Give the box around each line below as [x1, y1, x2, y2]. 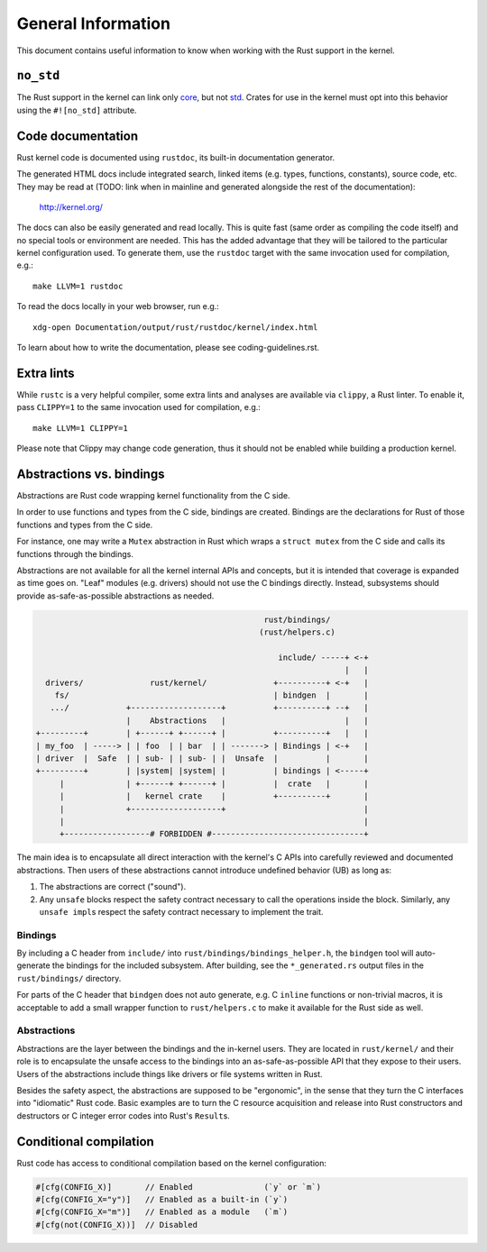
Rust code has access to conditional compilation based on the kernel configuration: [16, 1157, 327, 1168]
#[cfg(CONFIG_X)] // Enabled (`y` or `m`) [35, 1182, 322, 1192]
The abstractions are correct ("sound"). [39, 882, 187, 892]
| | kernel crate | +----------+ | [59, 791, 369, 801]
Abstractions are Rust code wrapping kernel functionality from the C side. [16, 490, 290, 501]
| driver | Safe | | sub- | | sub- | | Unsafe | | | [35, 754, 369, 763]
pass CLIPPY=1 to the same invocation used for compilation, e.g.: [16, 402, 262, 413]
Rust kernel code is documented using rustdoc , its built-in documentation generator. [16, 151, 335, 162]
